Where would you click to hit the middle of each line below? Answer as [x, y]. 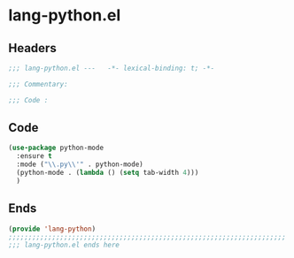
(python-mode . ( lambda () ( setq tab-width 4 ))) [108, 173]
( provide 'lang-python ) [52, 229]
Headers [32, 48]
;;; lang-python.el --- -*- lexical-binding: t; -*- [112, 68]
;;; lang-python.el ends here [64, 245]
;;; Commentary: [38, 84]
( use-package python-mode [56, 148]
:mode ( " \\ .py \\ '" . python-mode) [80, 164]
